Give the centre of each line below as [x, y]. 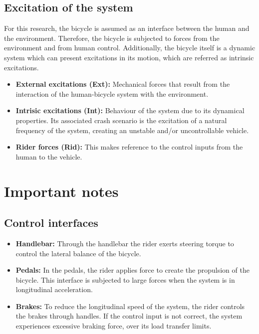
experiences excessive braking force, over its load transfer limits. [114, 326]
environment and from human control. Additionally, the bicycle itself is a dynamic [130, 48]
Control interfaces [51, 223]
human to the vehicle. [49, 156]
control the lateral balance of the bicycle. [78, 253]
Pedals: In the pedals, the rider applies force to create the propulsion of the [132, 270]
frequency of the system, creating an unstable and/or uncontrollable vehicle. [132, 130]
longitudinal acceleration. [54, 289]
